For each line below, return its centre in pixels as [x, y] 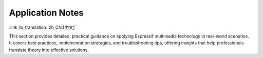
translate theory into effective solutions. [49, 50]
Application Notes [46, 13]
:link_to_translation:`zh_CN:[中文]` [43, 27]
